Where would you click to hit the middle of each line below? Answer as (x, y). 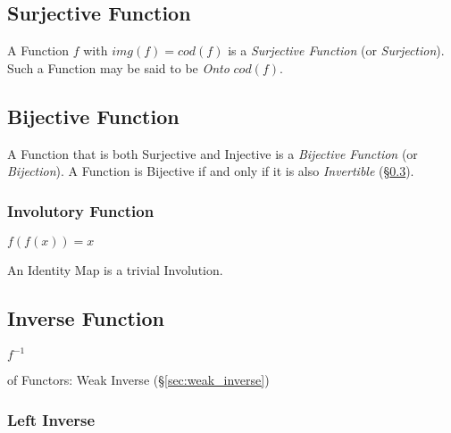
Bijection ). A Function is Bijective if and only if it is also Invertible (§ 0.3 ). (211, 171)
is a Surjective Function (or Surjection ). (336, 50)
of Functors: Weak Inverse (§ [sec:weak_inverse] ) (138, 380)
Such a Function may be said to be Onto (118, 67)
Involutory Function (81, 210)
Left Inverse (51, 419)
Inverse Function (86, 317)
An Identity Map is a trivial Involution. (115, 270)
